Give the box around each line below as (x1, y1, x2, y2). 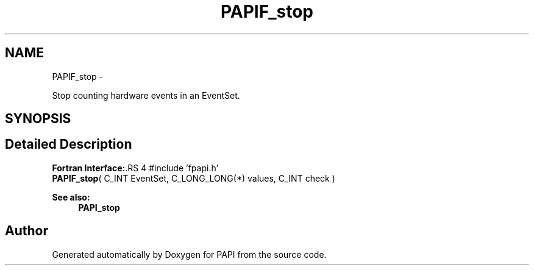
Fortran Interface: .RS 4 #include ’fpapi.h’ (52, 162, 219, 173)
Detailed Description (5, 137, 132, 152)
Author (5, 223, 48, 239)
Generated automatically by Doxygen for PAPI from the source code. (52, 249, 327, 260)
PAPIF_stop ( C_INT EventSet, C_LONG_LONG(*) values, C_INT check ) (52, 172, 335, 183)
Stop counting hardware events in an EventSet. (52, 90, 240, 101)
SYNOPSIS (5, 111, 71, 127)
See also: (52, 191, 90, 202)
